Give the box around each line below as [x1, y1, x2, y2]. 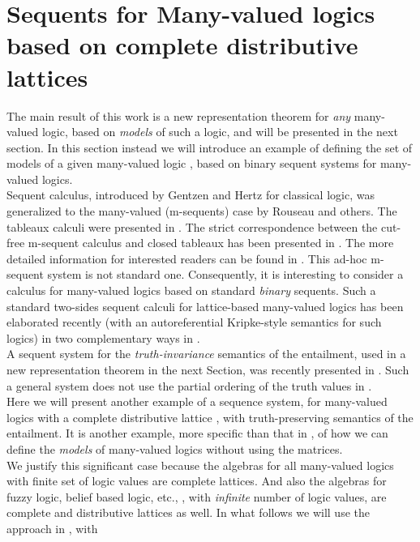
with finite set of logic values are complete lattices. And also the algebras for [6, 472, 387, 489]
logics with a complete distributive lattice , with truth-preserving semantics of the [6, 408, 414, 425]
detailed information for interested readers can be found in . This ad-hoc [6, 250, 367, 267]
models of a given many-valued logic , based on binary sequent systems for [6, 155, 377, 172]
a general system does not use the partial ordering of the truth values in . [6, 377, 372, 394]
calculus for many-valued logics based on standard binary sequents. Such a [6, 282, 376, 299]
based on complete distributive [6, 28, 358, 62]
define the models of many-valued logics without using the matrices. [6, 440, 343, 457]
